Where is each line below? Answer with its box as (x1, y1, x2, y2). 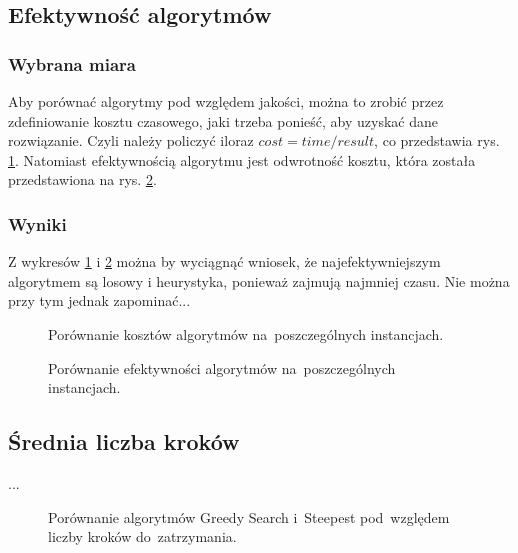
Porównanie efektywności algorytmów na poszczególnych (48, 357, 396, 378)
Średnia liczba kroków (8, 426, 240, 457)
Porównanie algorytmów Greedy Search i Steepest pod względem (48, 506, 450, 527)
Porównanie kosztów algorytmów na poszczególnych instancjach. (48, 323, 444, 344)
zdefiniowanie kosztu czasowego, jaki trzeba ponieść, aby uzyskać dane (8, 110, 439, 131)
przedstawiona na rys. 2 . (8, 169, 157, 190)
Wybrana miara (8, 51, 136, 76)
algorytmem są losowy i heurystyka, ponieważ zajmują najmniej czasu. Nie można (8, 270, 510, 291)
